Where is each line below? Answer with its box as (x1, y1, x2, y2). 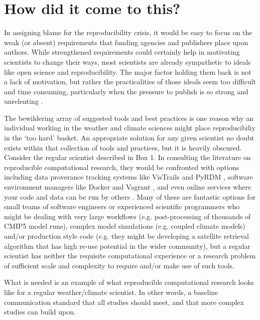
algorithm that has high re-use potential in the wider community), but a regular (4, 240, 250, 251)
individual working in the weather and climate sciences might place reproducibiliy (4, 122, 255, 133)
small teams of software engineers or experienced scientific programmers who (4, 201, 240, 212)
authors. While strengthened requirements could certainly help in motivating (4, 47, 240, 57)
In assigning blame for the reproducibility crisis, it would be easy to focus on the (4, 27, 252, 38)
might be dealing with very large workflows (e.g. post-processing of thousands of (4, 211, 251, 221)
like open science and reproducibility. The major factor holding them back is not (4, 66, 251, 77)
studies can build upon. (4, 306, 76, 317)
